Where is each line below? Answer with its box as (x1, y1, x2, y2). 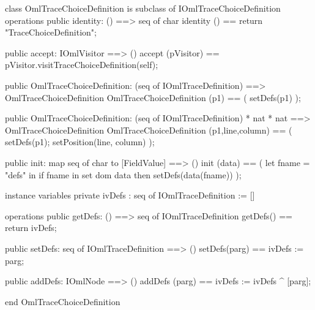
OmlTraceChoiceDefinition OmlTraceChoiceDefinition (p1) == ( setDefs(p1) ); (5, 91, 301, 104)
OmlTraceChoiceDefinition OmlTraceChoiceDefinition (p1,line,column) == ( (5, 123, 292, 136)
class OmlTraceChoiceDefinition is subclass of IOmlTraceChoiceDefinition (5, 2, 281, 14)
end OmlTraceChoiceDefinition (5, 295, 120, 308)
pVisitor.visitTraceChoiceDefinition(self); (5, 58, 158, 71)
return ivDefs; (5, 221, 57, 234)
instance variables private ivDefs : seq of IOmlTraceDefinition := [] (5, 189, 255, 202)
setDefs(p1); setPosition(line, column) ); (5, 135, 155, 148)
